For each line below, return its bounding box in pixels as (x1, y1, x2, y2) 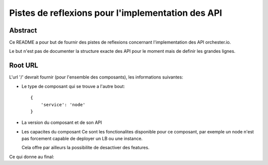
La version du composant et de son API (21, 120, 102, 125)
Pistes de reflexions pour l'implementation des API (9, 7, 222, 18)
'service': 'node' (40, 102, 86, 107)
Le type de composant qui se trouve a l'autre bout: (21, 83, 125, 89)
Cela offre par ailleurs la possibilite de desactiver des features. (21, 145, 150, 151)
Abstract (9, 26, 37, 35)
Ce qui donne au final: (9, 154, 55, 160)
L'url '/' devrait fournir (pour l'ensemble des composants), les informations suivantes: (9, 74, 184, 80)
